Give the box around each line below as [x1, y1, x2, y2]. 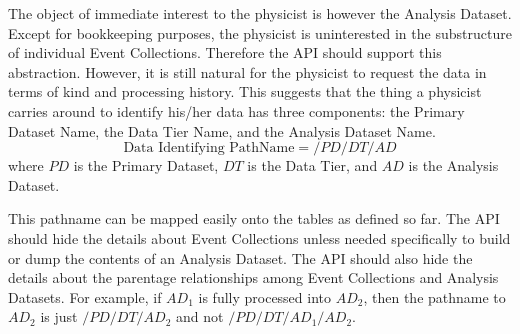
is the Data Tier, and [247, 155, 378, 176]
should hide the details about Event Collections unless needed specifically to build [8, 227, 511, 248]
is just [40, 306, 78, 327]
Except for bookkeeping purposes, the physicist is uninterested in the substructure [8, 22, 512, 43]
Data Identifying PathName [123, 141, 295, 156]
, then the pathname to [363, 286, 506, 307]
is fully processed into [198, 286, 332, 307]
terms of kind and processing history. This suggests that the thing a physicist [8, 81, 482, 102]
